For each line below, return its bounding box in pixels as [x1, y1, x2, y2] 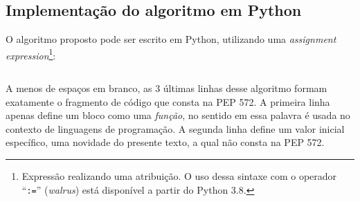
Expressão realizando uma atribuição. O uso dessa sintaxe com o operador [21, 169, 337, 183]
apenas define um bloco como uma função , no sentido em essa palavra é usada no [6, 108, 350, 122]
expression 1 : [6, 46, 56, 62]
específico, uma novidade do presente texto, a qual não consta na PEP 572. [6, 135, 325, 149]
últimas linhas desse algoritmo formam [163, 81, 327, 95]
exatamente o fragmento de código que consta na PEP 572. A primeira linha [6, 94, 330, 109]
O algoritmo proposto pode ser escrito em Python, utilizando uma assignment [6, 32, 336, 46]
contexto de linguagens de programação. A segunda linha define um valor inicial [6, 121, 345, 136]
